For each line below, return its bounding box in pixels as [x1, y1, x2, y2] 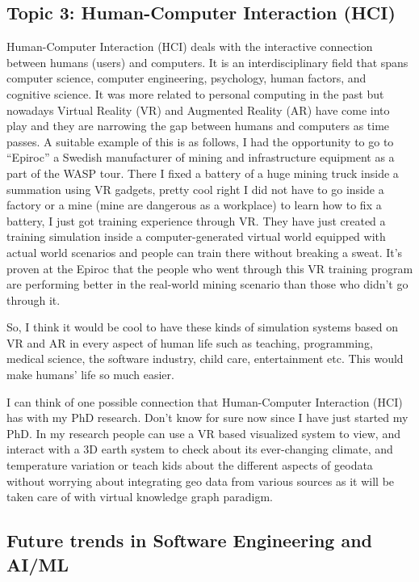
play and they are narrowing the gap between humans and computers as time [6, 117, 390, 134]
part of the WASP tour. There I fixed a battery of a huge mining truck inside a [6, 164, 399, 181]
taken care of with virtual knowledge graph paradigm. [6, 488, 273, 505]
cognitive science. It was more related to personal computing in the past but [6, 85, 384, 102]
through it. [6, 291, 61, 308]
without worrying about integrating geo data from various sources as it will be [6, 472, 395, 489]
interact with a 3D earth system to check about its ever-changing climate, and [6, 441, 393, 458]
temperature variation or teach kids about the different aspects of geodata [6, 457, 373, 474]
